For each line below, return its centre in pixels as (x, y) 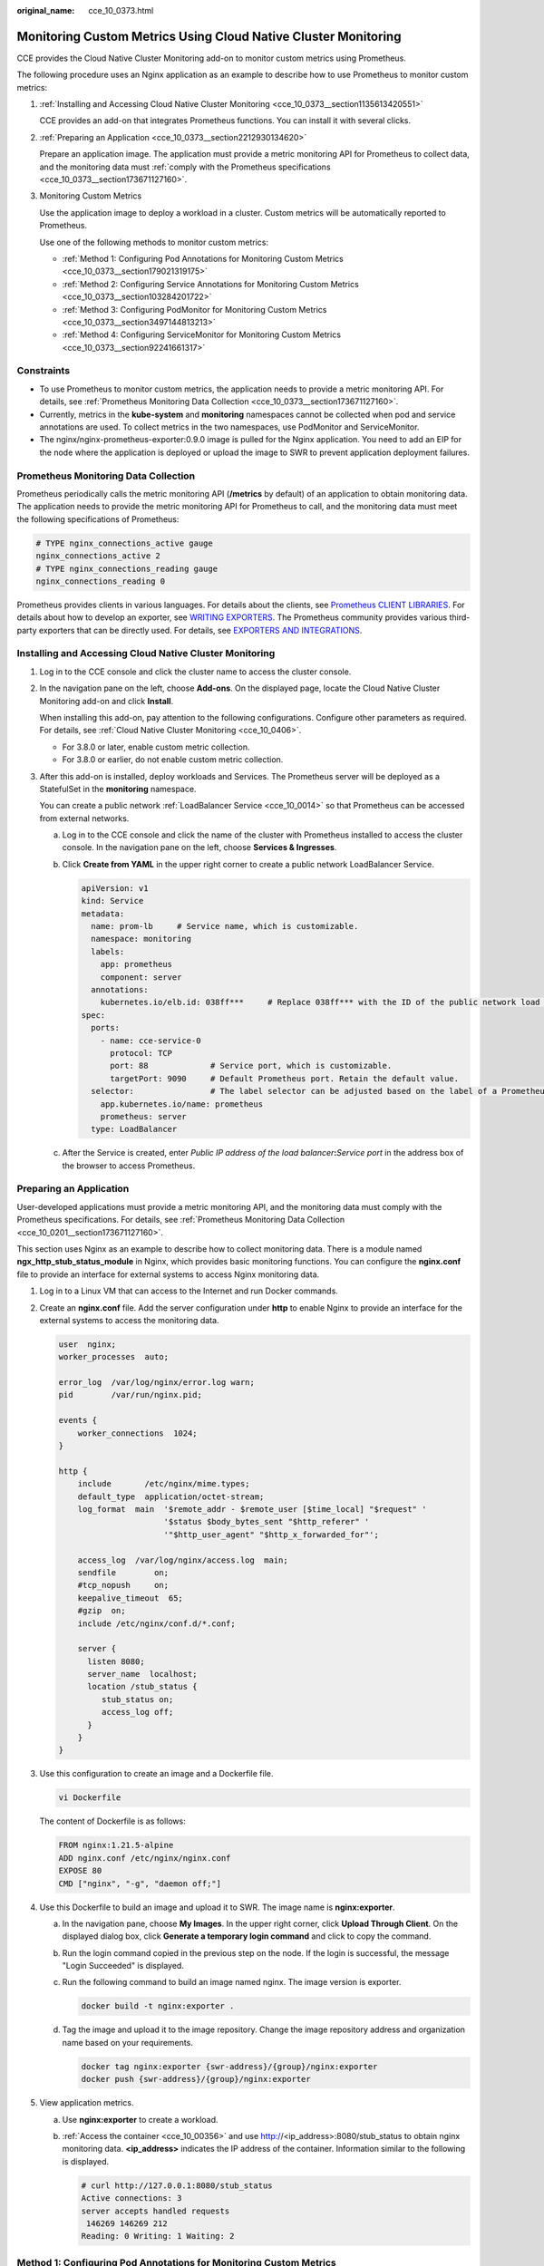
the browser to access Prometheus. (128, 1166)
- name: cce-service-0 (151, 1041)
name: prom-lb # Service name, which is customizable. (225, 926)
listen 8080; (116, 1661)
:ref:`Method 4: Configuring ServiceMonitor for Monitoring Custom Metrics (202, 334)
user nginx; (87, 1344)
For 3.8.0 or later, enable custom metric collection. (156, 747)
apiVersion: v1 (115, 888)
